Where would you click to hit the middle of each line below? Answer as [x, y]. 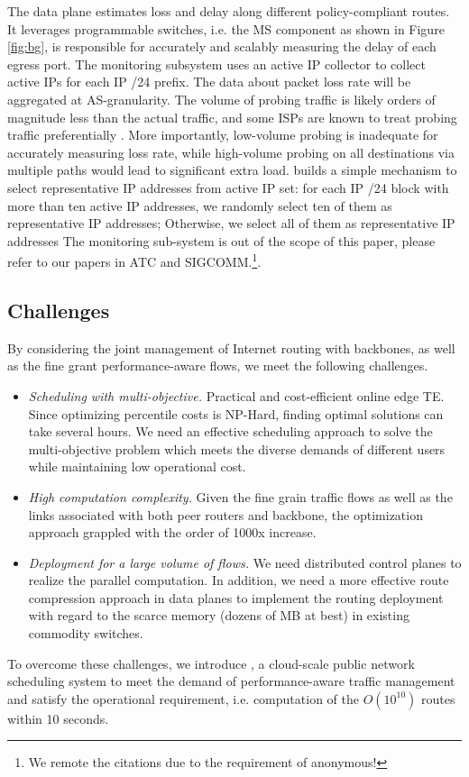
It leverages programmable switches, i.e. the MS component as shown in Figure [226, 28]
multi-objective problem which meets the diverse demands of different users [237, 448]
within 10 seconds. [58, 718]
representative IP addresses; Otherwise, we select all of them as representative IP [231, 223]
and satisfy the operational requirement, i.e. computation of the [183, 698]
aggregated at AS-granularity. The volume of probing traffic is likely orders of [221, 99]
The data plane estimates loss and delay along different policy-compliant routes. [229, 11]
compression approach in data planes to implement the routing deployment [236, 597]
